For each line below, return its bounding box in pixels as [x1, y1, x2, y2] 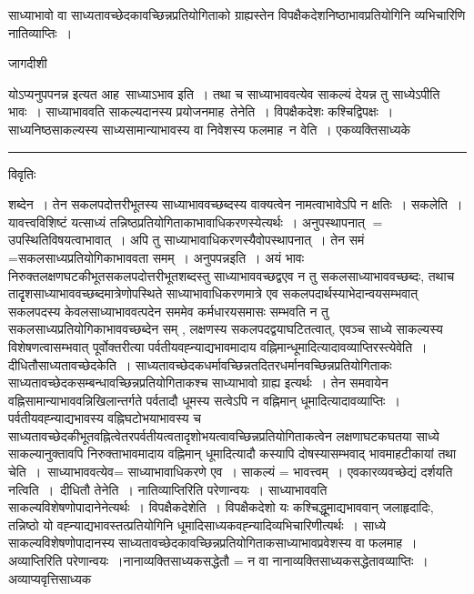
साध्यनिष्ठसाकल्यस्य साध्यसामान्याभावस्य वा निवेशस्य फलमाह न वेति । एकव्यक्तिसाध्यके [8, 119, 411, 138]
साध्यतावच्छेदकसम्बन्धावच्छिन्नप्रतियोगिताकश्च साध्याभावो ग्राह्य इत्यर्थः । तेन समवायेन [8, 373, 388, 392]
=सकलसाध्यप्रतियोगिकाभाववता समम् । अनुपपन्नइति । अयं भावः [8, 247, 305, 267]
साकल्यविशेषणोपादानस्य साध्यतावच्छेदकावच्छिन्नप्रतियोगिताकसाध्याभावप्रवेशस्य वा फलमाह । [8, 533, 418, 552]
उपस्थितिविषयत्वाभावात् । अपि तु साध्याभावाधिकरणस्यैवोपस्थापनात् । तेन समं [8, 230, 365, 249]
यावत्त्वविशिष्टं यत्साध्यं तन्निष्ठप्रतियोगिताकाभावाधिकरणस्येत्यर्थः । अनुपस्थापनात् [8, 212, 365, 231]
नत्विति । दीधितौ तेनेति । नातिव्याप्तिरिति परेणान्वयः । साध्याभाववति [8, 479, 328, 498]
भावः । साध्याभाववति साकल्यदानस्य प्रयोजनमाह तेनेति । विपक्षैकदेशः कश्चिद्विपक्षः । [8, 102, 394, 121]
